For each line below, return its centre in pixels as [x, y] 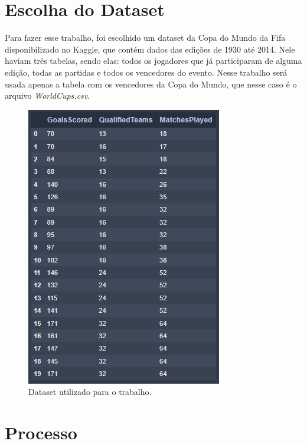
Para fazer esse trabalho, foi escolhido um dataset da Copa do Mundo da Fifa [145, 38]
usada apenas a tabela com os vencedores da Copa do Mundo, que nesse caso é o [151, 84]
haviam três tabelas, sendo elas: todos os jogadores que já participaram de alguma [153, 61]
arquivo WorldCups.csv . [48, 95]
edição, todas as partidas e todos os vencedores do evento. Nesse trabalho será [146, 72]
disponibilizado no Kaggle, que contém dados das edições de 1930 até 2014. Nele [150, 49]
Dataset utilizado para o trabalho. [90, 392]
